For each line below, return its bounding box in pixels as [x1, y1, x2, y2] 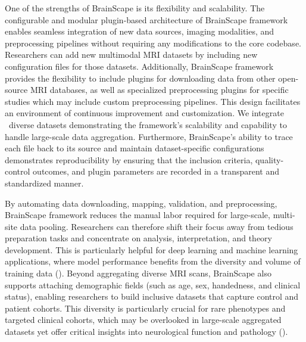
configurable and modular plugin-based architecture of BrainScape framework [5, 13, 288, 26]
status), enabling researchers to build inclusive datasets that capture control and [5, 290, 299, 303]
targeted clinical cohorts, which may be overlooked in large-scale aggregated [5, 313, 282, 326]
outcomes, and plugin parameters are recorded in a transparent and [33, 165, 280, 178]
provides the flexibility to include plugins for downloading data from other [5, 71, 276, 84]
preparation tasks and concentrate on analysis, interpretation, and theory [5, 232, 272, 244]
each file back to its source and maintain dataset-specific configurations [5, 142, 264, 154]
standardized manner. [5, 176, 84, 189]
